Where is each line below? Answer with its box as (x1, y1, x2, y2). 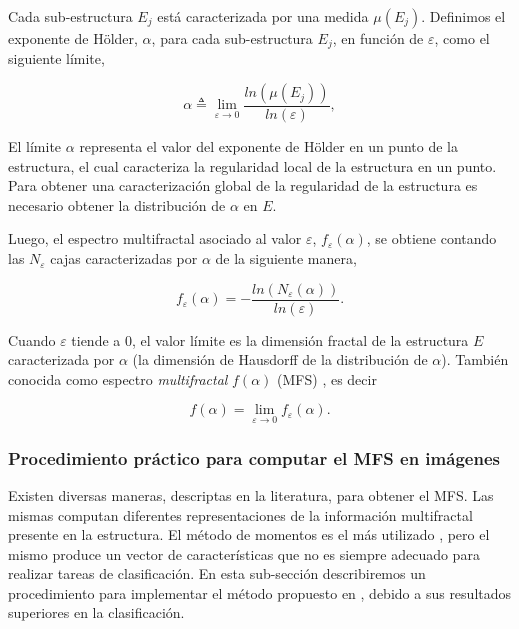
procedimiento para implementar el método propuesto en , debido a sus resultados (8, 582, 512, 603)
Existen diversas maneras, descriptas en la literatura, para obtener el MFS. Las (8, 484, 494, 505)
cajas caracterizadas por (50, 248, 198, 269)
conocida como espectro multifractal (8, 368, 228, 389)
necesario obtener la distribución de (8, 194, 226, 215)
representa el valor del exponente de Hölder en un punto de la (79, 136, 458, 157)
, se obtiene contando (366, 228, 497, 249)
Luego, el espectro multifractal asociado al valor (8, 228, 302, 249)
